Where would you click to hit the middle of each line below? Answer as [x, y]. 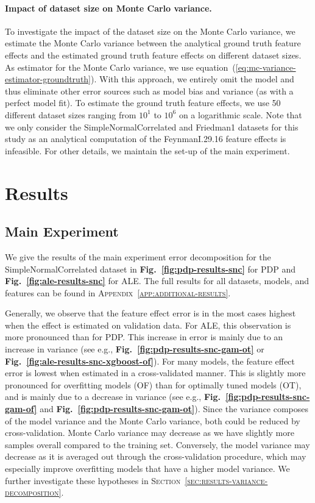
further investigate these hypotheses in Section [93, 480]
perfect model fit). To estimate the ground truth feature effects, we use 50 [143, 103]
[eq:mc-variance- [266, 67]
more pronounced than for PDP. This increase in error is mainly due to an [144, 337]
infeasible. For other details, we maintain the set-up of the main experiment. [147, 150]
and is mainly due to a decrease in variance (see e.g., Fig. [113, 397]
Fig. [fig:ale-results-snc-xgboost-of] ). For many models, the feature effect [150, 361]
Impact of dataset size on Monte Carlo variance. [108, 8]
